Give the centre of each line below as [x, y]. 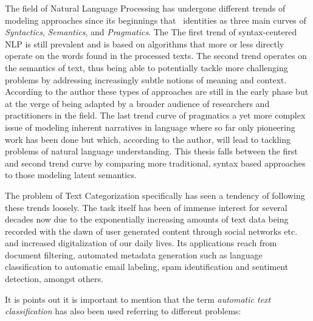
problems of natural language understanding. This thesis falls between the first [151, 151]
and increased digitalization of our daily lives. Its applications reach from [141, 243]
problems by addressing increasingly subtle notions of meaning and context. [146, 79]
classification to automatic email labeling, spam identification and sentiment [147, 267]
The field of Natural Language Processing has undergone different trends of [145, 8]
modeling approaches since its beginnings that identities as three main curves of [156, 20]
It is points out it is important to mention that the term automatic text [138, 299]
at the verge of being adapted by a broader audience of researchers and [137, 103]
